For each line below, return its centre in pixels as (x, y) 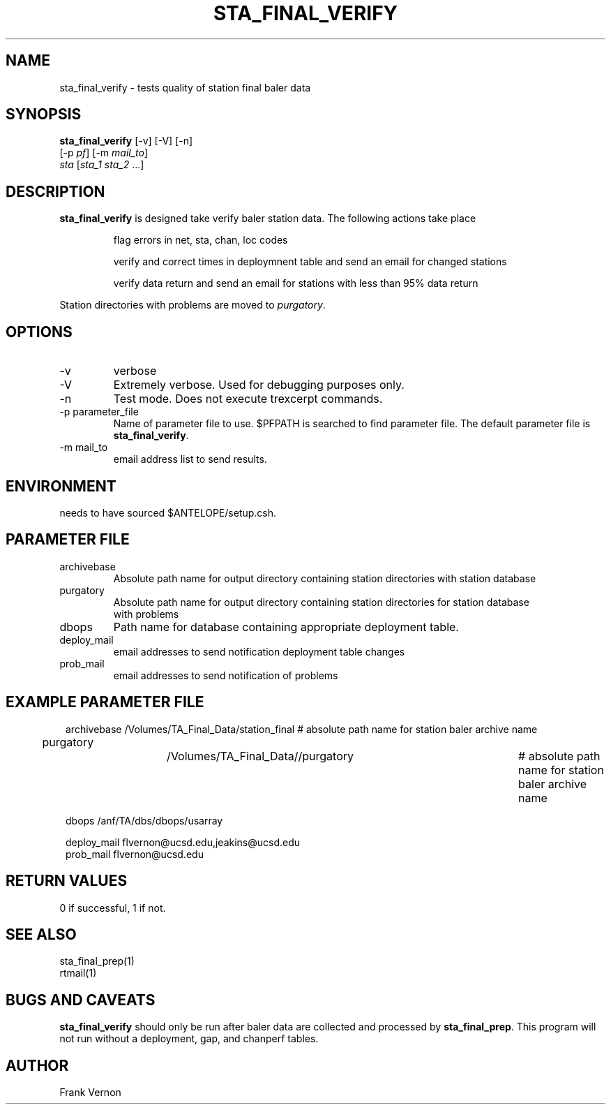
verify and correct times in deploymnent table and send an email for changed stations (310, 262)
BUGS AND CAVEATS (81, 1000)
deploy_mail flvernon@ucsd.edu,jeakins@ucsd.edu (183, 842)
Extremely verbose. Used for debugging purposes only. (259, 385)
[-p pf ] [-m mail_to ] (104, 153)
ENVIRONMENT (61, 486)
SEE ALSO (41, 934)
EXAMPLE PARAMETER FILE (105, 702)
